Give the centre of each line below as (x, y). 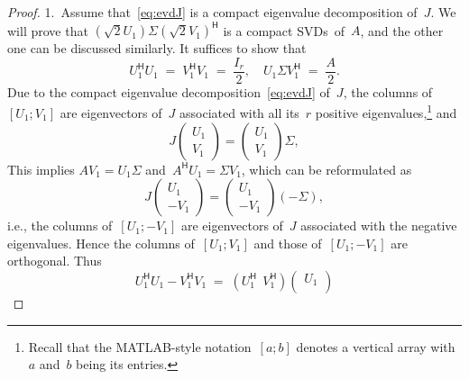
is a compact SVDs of (284, 30)
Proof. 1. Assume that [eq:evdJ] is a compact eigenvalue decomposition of (212, 12)
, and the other (402, 30)
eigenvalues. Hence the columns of (101, 243)
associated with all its (239, 113)
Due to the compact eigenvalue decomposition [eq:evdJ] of (169, 91)
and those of (288, 243)
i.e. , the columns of (60, 226)
